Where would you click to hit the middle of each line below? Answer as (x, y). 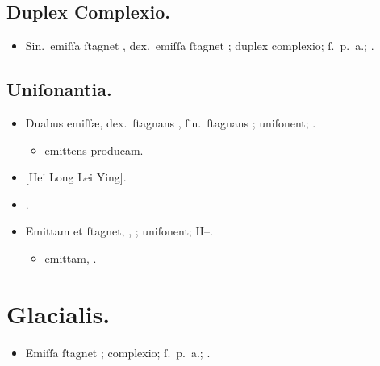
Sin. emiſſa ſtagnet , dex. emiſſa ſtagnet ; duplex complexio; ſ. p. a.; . (200, 46)
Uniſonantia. (59, 89)
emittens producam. (94, 150)
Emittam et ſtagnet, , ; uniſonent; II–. (119, 231)
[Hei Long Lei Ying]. (76, 177)
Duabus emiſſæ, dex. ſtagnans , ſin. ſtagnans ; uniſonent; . (171, 123)
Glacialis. (58, 313)
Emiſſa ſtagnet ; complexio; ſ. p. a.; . (118, 352)
